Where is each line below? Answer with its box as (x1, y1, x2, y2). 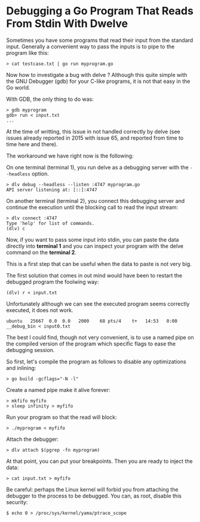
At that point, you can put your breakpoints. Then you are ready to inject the (6, 458, 193, 465)
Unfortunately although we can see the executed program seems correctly (6, 300, 190, 307)
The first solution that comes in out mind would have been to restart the (6, 271, 183, 279)
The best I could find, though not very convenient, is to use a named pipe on (6, 333, 194, 341)
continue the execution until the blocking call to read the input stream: (6, 203, 179, 211)
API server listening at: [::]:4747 (6, 187, 97, 193)
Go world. (6, 84, 30, 91)
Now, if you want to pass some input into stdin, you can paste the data (6, 236, 179, 243)
